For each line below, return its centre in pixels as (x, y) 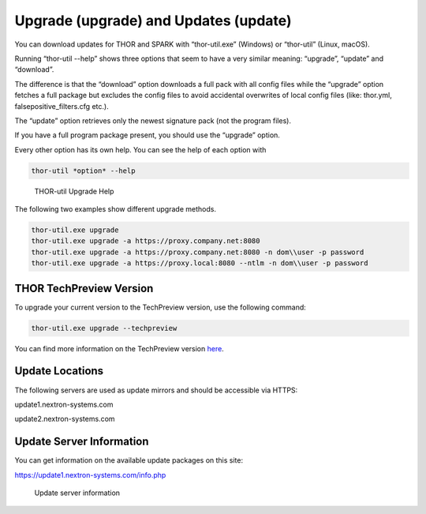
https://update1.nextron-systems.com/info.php (90, 475)
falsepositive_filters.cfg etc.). (62, 106)
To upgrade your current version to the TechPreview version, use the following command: (161, 307)
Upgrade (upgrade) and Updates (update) (153, 21)
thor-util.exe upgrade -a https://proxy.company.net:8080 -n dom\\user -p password (198, 252)
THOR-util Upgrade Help (74, 191)
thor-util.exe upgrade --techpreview (104, 328)
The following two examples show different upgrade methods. (116, 209)
